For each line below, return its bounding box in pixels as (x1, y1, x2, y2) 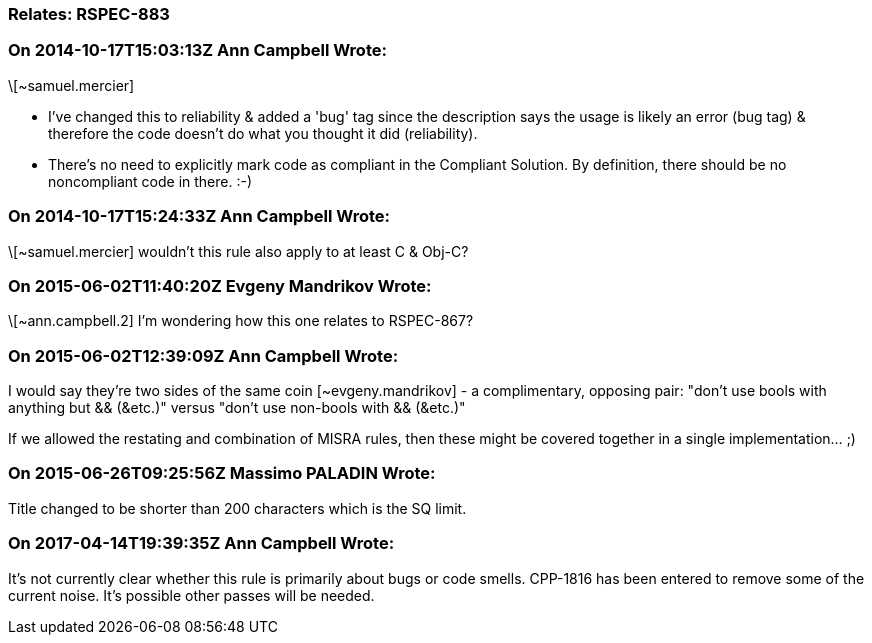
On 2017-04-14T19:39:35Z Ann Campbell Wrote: (8, 533, 395, 554)
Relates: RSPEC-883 (8, 4, 170, 24)
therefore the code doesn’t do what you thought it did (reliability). (48, 124, 478, 142)
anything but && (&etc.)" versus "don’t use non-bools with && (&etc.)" (8, 399, 466, 416)
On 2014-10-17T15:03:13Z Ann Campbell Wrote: (8, 40, 387, 61)
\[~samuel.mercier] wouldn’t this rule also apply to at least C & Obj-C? (8, 242, 469, 260)
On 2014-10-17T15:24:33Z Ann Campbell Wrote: (8, 206, 390, 227)
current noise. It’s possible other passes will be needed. (8, 586, 375, 604)
